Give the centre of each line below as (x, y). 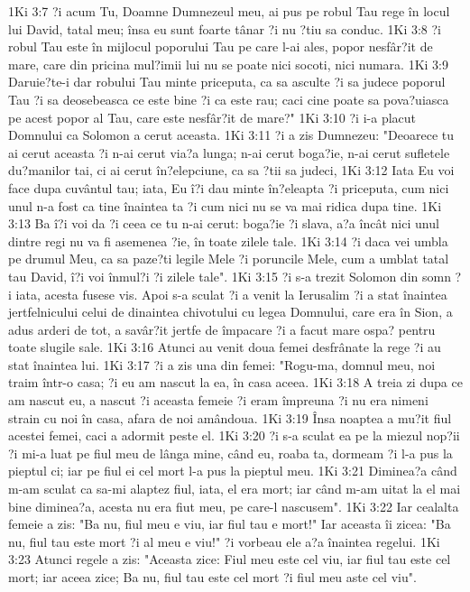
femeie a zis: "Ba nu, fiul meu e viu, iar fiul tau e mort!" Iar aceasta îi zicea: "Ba (230, 524)
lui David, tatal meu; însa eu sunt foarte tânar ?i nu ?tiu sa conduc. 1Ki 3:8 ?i (225, 28)
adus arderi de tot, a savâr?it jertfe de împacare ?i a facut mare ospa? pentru (222, 329)
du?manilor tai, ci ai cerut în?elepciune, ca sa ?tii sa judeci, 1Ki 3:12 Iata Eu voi (231, 170)
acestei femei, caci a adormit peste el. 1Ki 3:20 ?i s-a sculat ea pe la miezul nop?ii (234, 435)
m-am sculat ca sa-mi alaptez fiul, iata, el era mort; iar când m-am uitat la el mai (235, 489)
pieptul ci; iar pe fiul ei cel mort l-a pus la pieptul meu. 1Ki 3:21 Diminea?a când (233, 471)
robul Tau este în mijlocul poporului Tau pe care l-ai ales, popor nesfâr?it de (221, 46)
